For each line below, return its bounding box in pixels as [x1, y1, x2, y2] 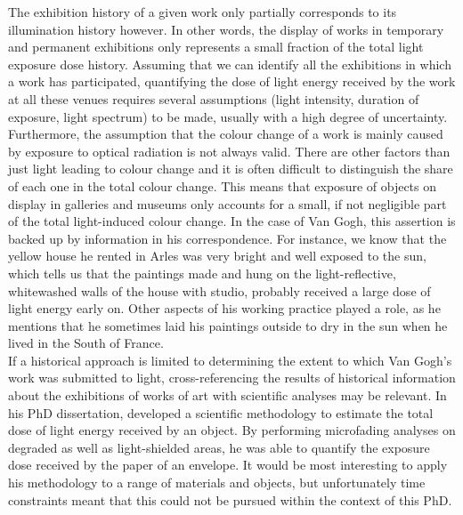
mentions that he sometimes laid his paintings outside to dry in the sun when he [8, 316, 448, 334]
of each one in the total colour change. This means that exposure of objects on [8, 176, 437, 195]
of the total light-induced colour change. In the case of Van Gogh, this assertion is [8, 212, 456, 230]
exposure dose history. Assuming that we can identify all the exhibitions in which [8, 54, 451, 73]
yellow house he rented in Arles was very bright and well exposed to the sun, [8, 246, 426, 265]
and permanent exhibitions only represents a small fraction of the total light [8, 37, 424, 56]
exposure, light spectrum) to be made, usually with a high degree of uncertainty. [8, 107, 448, 125]
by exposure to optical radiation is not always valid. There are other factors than [8, 141, 451, 160]
